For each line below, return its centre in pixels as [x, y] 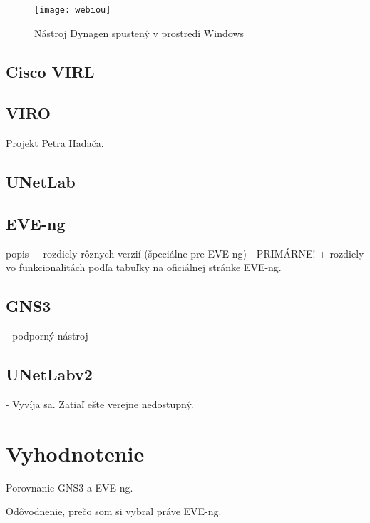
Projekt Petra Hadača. [55, 143]
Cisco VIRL [50, 71]
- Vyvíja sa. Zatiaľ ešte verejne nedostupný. [100, 404]
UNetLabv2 [49, 374]
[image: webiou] [73, 10]
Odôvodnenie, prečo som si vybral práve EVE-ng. [114, 511]
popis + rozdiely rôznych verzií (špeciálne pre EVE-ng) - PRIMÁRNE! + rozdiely [185, 253]
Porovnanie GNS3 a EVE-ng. [70, 487]
